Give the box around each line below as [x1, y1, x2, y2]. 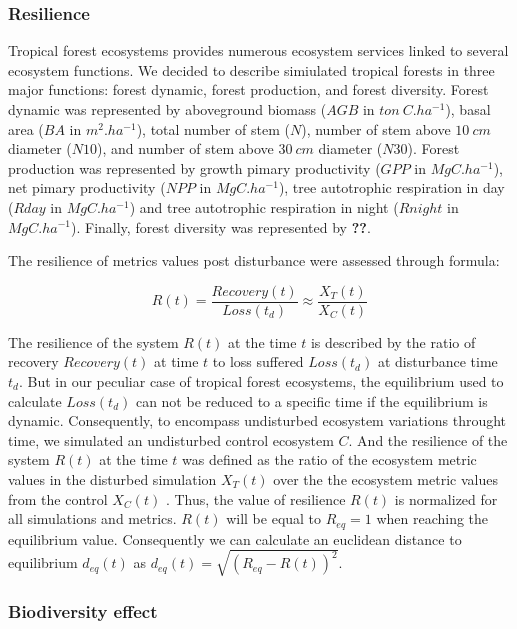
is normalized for [394, 488, 498, 509]
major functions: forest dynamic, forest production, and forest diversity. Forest [8, 79, 489, 100]
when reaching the [376, 508, 489, 529]
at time [154, 351, 199, 372]
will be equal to [226, 508, 322, 529]
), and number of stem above [97, 138, 274, 159]
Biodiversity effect [8, 598, 158, 623]
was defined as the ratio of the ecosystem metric [182, 449, 477, 470]
